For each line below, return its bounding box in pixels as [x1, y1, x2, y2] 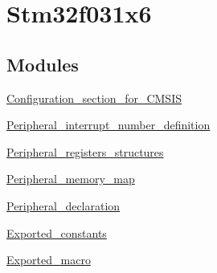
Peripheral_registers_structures [6, 143, 164, 160]
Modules [6, 51, 79, 76]
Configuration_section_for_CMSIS [6, 89, 182, 106]
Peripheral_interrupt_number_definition [6, 116, 211, 133]
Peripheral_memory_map [6, 170, 135, 187]
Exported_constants [6, 224, 107, 241]
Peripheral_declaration [6, 197, 121, 214]
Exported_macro [6, 251, 91, 268]
